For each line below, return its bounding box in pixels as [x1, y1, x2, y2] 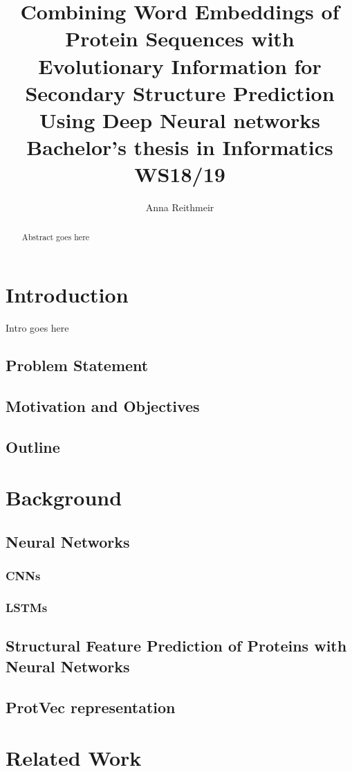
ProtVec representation [6, 696, 176, 717]
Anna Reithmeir [145, 200, 214, 215]
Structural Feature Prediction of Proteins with [6, 635, 347, 656]
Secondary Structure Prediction [25, 78, 335, 107]
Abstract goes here [21, 231, 90, 242]
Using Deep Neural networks [39, 105, 321, 134]
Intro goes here [6, 321, 69, 335]
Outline [6, 436, 60, 457]
